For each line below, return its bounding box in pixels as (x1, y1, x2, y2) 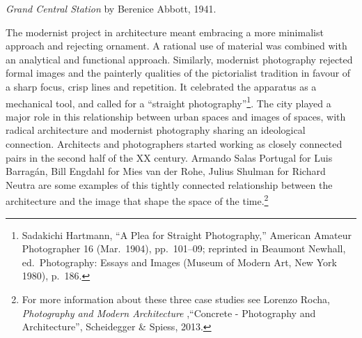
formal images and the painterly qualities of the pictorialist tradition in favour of (6, 66, 351, 80)
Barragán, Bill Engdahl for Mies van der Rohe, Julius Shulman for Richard (6, 164, 326, 178)
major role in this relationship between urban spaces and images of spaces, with (6, 109, 346, 123)
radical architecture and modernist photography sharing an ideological (6, 123, 306, 137)
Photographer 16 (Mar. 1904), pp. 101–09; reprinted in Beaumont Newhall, (22, 241, 346, 256)
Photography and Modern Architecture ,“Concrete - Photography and (22, 305, 316, 320)
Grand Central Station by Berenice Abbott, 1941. (6, 1, 217, 15)
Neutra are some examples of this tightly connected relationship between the (6, 177, 333, 192)
